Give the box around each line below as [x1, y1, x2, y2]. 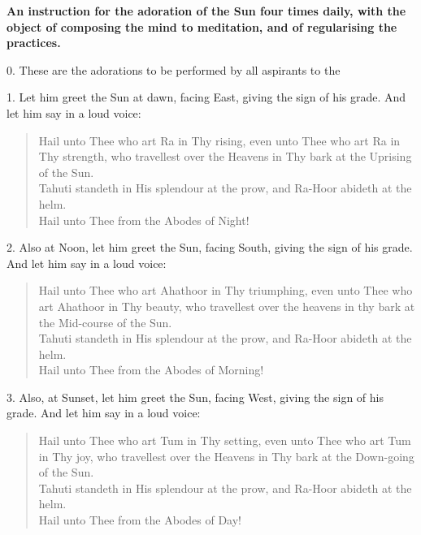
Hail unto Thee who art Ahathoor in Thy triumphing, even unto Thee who [38, 282, 413, 299]
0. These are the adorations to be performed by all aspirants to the [7, 61, 341, 78]
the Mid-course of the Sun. [38, 313, 172, 330]
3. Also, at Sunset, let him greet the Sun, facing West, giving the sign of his [7, 388, 384, 405]
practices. [7, 34, 61, 51]
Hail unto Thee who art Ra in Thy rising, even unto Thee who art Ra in [38, 132, 401, 149]
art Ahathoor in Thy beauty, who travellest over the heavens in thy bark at [38, 297, 415, 314]
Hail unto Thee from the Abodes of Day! [38, 511, 241, 529]
